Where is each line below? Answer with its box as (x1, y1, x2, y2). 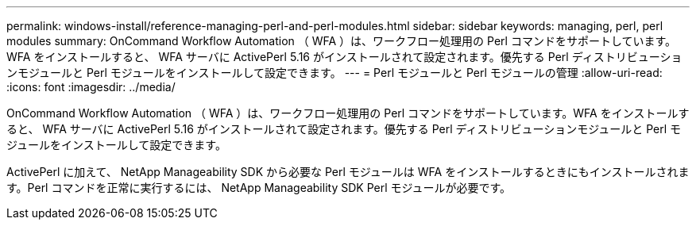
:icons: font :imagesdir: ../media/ (6, 80, 176, 94)
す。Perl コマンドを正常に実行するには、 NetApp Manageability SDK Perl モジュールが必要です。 (6, 181, 512, 194)
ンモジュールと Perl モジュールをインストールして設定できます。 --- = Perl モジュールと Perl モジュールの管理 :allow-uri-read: (6, 66, 663, 79)
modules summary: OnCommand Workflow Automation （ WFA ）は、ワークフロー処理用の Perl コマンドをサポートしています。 (6, 34, 677, 48)
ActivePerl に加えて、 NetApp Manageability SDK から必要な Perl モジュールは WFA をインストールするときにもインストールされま (6, 165, 690, 178)
